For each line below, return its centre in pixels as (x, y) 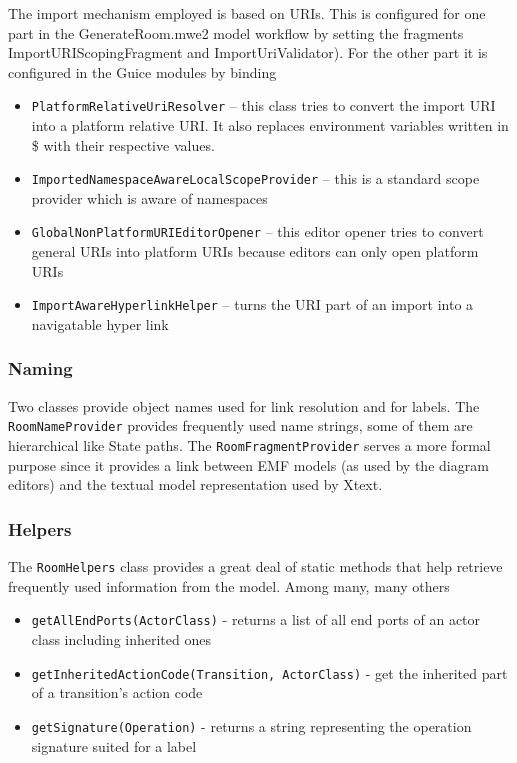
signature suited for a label (114, 745)
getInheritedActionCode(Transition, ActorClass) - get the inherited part (269, 672)
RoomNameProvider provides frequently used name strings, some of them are (240, 425)
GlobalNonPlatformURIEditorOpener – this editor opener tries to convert (257, 231)
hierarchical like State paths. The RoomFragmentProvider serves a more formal (249, 445)
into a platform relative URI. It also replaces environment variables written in (270, 125)
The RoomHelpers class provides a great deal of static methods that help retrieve (255, 566)
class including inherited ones (121, 639)
